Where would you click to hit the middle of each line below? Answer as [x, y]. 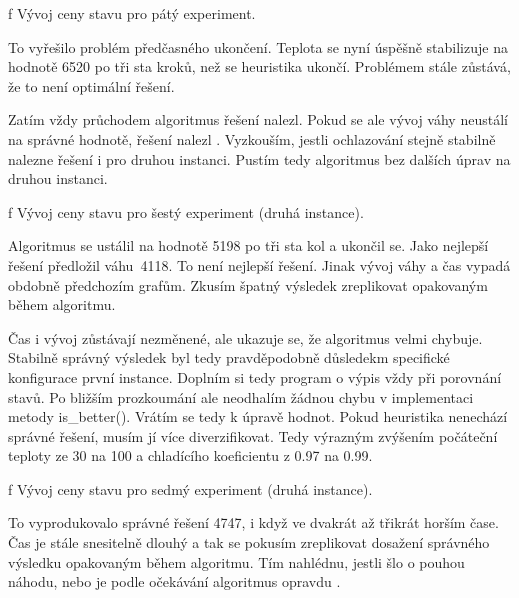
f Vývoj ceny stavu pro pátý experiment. [132, 13]
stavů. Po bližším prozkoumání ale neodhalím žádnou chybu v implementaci [241, 396]
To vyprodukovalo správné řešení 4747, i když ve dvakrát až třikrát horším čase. [253, 522]
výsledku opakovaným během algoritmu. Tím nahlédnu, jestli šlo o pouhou [236, 561]
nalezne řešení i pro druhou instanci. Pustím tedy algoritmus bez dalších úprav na [259, 158]
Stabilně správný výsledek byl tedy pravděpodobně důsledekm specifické [229, 357]
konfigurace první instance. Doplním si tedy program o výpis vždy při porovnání [255, 376]
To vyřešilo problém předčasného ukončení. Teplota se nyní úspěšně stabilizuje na [258, 46]
